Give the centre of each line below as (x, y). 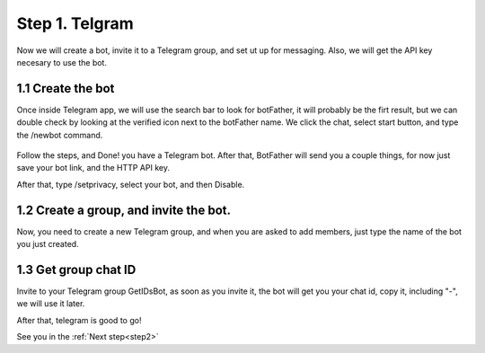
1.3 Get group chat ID (76, 269)
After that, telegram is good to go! (79, 320)
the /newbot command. (60, 135)
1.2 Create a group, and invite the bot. (123, 210)
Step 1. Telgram (75, 23)
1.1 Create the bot (66, 88)
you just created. (48, 244)
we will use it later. (51, 304)
